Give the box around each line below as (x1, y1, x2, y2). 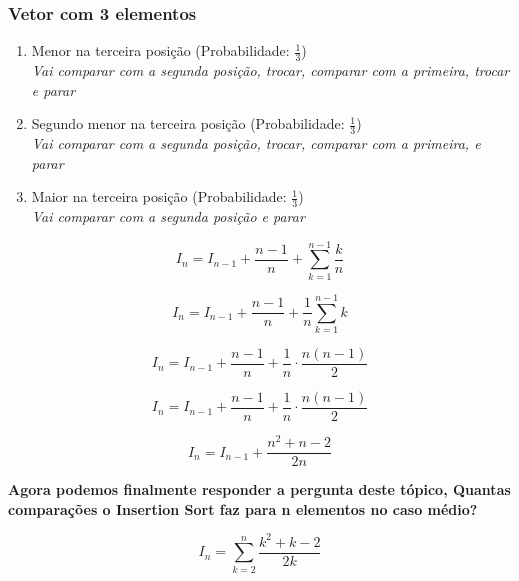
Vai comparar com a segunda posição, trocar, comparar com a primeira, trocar (31, 60, 510, 81)
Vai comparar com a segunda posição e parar (31, 206, 305, 227)
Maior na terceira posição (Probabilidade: (31, 186, 287, 207)
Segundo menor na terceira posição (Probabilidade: (31, 113, 345, 134)
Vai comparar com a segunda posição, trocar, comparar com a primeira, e (31, 133, 481, 154)
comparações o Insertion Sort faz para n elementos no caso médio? (8, 498, 478, 519)
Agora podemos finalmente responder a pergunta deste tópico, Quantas (8, 479, 511, 500)
